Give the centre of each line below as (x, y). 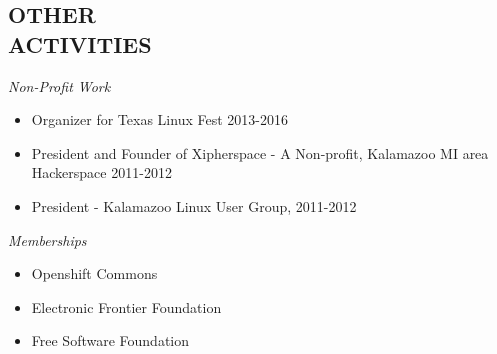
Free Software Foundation (110, 340)
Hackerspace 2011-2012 (101, 172)
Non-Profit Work (59, 85)
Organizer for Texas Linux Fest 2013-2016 (159, 119)
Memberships (47, 239)
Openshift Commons (94, 273)
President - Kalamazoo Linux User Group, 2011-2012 (194, 205)
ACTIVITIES (80, 43)
